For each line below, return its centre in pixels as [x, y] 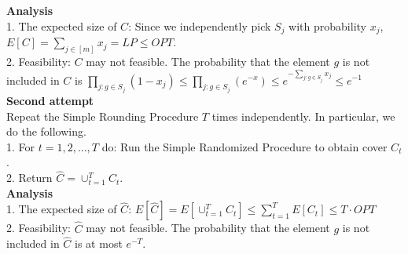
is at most [99, 243]
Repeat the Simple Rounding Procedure [103, 116]
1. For [21, 146]
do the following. [46, 131]
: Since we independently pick [200, 25]
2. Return [29, 178]
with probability [327, 25]
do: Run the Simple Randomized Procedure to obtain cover [244, 146]
